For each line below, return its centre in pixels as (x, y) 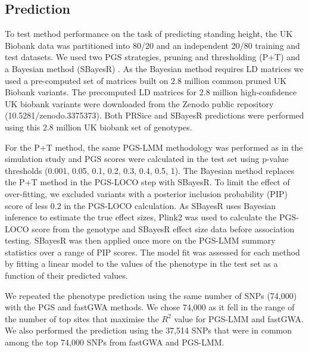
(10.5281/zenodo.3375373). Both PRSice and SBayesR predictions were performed (154, 115)
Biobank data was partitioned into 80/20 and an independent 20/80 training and (152, 45)
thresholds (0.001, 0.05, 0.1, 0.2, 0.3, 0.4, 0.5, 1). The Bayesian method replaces (150, 170)
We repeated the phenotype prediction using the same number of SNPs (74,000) (151, 295)
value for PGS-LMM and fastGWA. (239, 318)
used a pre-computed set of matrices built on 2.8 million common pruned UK (146, 80)
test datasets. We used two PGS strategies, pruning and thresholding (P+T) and (152, 57)
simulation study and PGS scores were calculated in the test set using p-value (147, 159)
